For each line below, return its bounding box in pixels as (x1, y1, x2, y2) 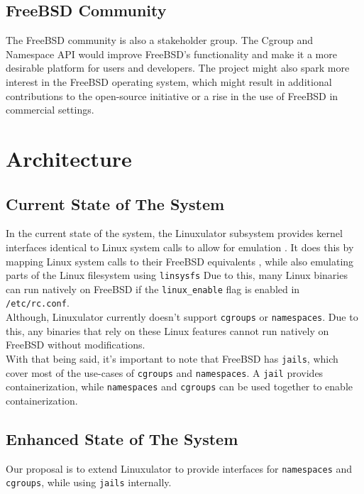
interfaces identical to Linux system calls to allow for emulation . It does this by (6, 239, 354, 254)
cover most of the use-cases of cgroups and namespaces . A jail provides (6, 365, 324, 380)
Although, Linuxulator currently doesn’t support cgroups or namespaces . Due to (6, 309, 358, 324)
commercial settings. (6, 102, 94, 117)
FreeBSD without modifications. (6, 337, 145, 352)
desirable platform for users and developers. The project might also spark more (6, 60, 350, 75)
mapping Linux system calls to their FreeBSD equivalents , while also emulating (6, 253, 354, 268)
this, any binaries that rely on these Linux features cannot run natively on (6, 323, 329, 338)
